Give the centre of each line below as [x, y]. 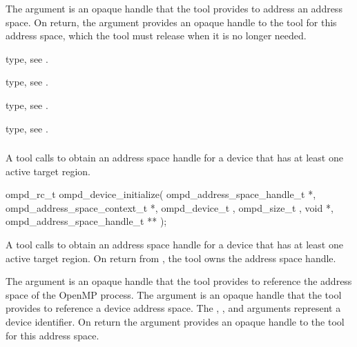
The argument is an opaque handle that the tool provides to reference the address [179, 281]
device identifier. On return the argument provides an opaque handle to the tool [175, 322]
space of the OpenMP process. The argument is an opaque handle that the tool [174, 294]
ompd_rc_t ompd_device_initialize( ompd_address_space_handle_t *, [161, 194]
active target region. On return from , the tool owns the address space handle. [171, 258]
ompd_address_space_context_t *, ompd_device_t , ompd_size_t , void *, [170, 207]
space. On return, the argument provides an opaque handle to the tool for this [171, 22]
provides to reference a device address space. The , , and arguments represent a [173, 308]
